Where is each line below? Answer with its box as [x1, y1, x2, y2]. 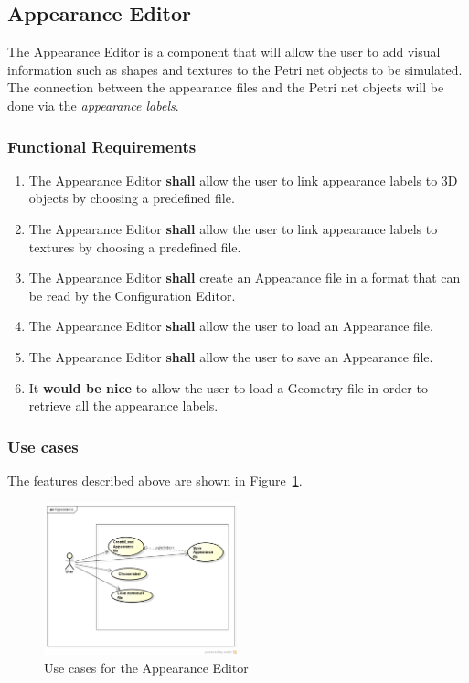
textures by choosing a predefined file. [28, 237, 241, 256]
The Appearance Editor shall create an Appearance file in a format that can [28, 268, 461, 287]
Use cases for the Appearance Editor [44, 658, 249, 678]
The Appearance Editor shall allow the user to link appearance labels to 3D [28, 170, 458, 189]
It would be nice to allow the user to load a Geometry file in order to [28, 378, 428, 397]
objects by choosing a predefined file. [28, 188, 235, 208]
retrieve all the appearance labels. [28, 396, 219, 415]
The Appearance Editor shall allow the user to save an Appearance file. [28, 347, 433, 366]
